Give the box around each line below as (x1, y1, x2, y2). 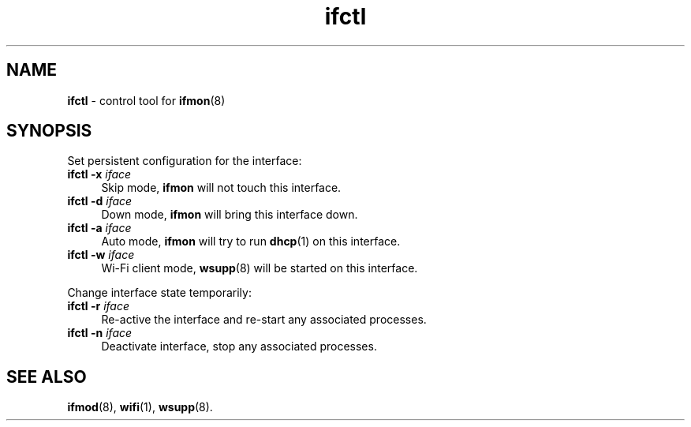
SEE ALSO (6, 366, 87, 387)
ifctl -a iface (67, 221, 132, 235)
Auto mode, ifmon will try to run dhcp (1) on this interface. (101, 234, 401, 249)
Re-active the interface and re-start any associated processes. (101, 313, 427, 327)
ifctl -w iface (67, 248, 135, 262)
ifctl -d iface (67, 194, 133, 208)
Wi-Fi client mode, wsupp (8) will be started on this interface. (101, 261, 418, 275)
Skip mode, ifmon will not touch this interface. (101, 181, 342, 195)
